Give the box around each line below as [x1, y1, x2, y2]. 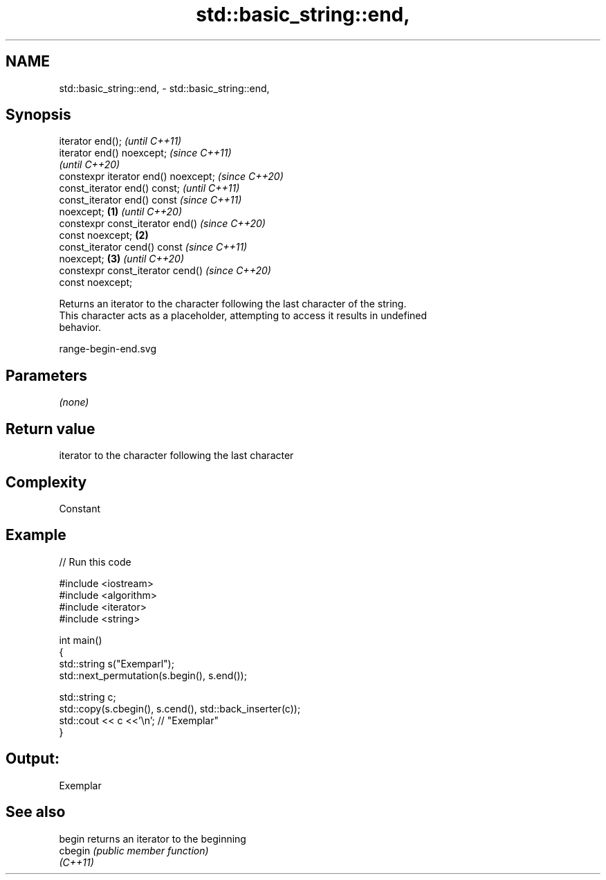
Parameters [6, 366, 87, 384]
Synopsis [6, 106, 71, 124]
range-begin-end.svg [59, 343, 157, 355]
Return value [6, 420, 95, 438]
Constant [59, 502, 101, 514]
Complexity [6, 473, 87, 491]
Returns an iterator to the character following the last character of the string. [59, 298, 407, 310]
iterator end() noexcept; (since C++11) [59, 147, 232, 159]
